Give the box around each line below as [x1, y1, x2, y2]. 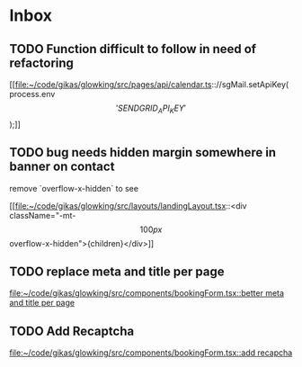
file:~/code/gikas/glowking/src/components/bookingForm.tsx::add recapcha [9, 347, 293, 358]
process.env [9, 89, 56, 99]
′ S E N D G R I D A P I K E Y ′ [115, 103, 187, 115]
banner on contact [9, 159, 115, 175]
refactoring [9, 55, 75, 70]
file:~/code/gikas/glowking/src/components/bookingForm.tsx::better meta [9, 288, 285, 299]
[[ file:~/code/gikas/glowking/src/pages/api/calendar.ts [9, 79, 212, 90]
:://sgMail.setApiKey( [210, 79, 289, 90]
